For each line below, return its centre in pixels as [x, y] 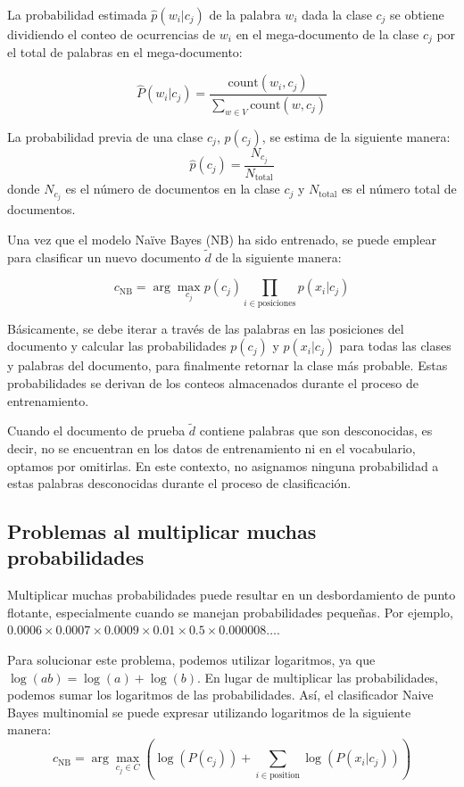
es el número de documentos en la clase [173, 189]
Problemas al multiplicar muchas [162, 531]
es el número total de [399, 189]
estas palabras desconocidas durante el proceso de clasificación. [179, 483]
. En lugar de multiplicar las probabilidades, [318, 677]
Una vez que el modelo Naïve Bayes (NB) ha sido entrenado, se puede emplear [222, 239]
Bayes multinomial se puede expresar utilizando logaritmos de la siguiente [209, 712]
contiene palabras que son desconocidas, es [316, 431]
